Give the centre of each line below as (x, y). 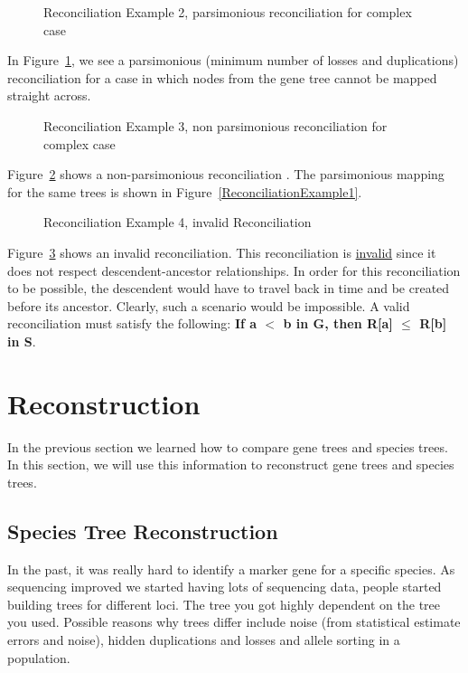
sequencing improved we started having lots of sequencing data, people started (225, 587)
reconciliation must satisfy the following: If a (132, 323)
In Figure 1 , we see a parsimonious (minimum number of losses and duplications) (233, 60)
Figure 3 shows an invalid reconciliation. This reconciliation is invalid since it (222, 252)
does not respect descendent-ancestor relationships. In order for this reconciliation (234, 270)
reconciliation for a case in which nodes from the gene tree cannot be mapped (222, 77)
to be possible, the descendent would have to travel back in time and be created (229, 288)
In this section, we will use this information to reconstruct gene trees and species (231, 464)
